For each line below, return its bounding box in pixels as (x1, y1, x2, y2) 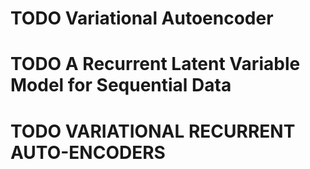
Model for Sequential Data (10, 74, 232, 97)
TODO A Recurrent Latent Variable (10, 53, 301, 76)
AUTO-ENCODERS (10, 141, 166, 164)
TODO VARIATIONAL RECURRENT (10, 120, 296, 142)
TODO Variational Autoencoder (10, 7, 274, 30)
